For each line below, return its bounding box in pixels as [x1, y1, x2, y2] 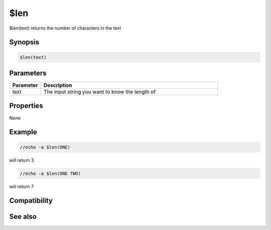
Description [43, 82, 72, 89]
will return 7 [9, 183, 34, 189]
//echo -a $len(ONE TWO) [20, 170, 81, 176]
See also [9, 212, 37, 221]
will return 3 [9, 157, 34, 163]
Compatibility [9, 196, 53, 205]
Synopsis [9, 38, 40, 47]
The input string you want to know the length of [43, 88, 156, 95]
